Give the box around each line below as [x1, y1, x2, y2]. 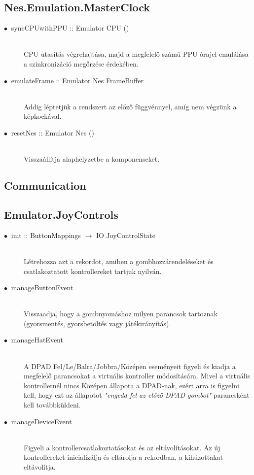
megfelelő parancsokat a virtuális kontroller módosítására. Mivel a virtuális [24, 371, 251, 381]
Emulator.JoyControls [4, 206, 118, 222]
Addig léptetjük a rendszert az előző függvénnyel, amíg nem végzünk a [24, 101, 237, 111]
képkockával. [24, 111, 62, 121]
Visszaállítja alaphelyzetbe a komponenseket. [24, 154, 160, 164]
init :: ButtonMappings [11, 230, 81, 240]
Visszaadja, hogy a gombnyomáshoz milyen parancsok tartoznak [24, 308, 218, 319]
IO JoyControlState [96, 230, 155, 240]
